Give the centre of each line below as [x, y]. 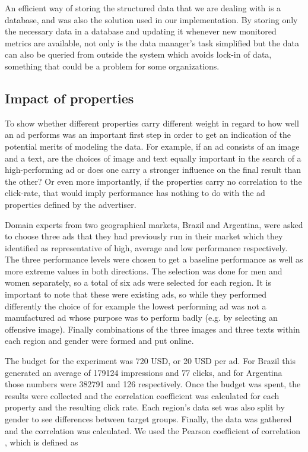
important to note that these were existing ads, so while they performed [136, 294]
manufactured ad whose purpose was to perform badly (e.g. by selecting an [141, 317]
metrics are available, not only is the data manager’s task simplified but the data [152, 42]
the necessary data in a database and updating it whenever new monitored [141, 31]
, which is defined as [42, 442]
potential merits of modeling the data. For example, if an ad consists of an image [152, 146]
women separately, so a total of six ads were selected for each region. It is [138, 282]
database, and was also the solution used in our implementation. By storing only [151, 19]
